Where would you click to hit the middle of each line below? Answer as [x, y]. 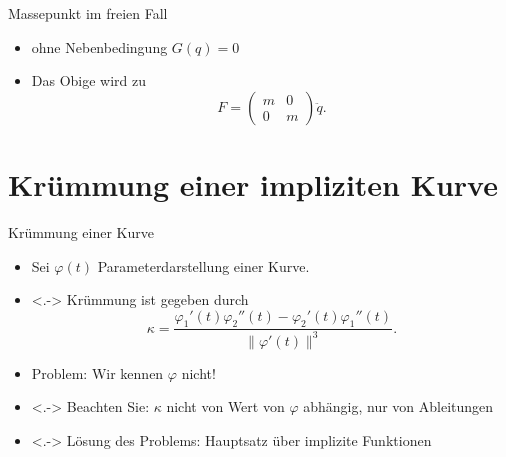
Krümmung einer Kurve [81, 231]
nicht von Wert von [225, 406]
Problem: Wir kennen [97, 372]
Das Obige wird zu [89, 80]
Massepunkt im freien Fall [88, 13]
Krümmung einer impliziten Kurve [253, 183]
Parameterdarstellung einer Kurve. [203, 265]
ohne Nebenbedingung [99, 46]
